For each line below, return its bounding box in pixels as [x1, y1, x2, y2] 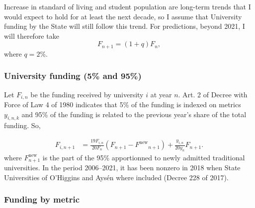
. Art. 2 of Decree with [178, 89, 248, 99]
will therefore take [4, 30, 59, 41]
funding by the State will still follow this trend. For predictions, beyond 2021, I [4, 21, 245, 31]
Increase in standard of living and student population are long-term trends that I [4, 1, 251, 11]
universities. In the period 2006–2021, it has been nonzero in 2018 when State [4, 162, 241, 173]
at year [150, 89, 172, 99]
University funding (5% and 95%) [4, 69, 142, 82]
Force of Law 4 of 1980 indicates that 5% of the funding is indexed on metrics [4, 99, 241, 110]
